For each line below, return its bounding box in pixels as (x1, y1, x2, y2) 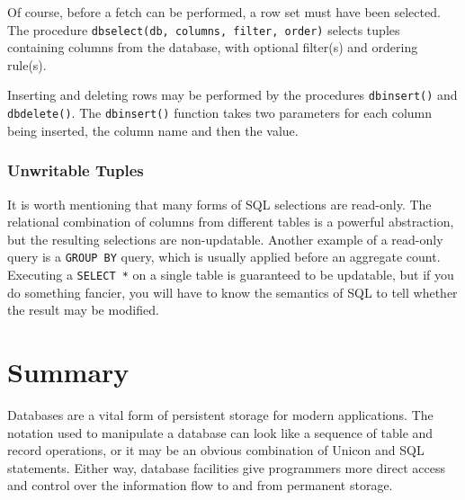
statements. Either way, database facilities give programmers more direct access (7, 458, 446, 477)
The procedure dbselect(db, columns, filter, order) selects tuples (7, 20, 400, 39)
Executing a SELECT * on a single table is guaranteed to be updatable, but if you (7, 265, 454, 283)
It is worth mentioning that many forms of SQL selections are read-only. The (7, 194, 432, 213)
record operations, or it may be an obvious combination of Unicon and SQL (7, 441, 425, 460)
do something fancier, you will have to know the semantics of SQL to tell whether (7, 282, 458, 301)
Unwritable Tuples (7, 159, 144, 182)
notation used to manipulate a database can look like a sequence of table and (7, 423, 434, 442)
